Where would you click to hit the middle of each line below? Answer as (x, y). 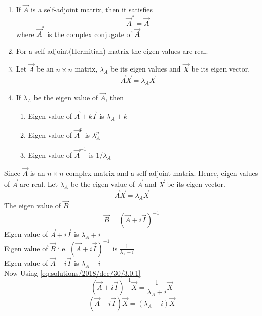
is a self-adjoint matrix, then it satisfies (91, 9)
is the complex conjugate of (90, 34)
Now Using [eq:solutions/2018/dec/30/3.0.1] (72, 273)
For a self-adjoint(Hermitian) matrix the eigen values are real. (112, 50)
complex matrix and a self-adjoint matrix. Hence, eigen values (162, 173)
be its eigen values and (146, 69)
